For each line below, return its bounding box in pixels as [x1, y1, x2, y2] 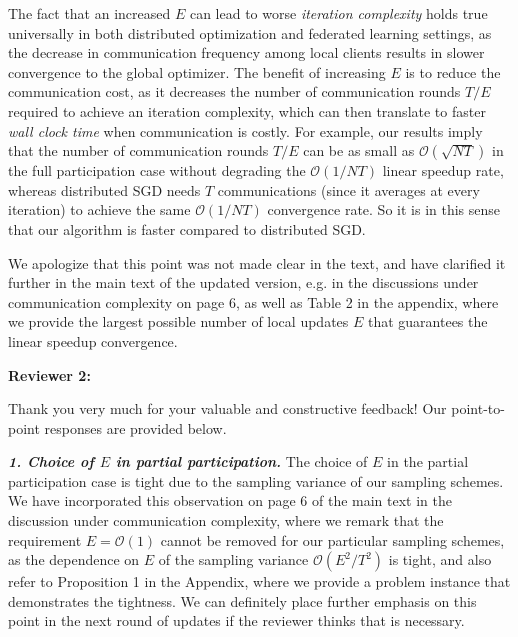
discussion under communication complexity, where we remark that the [8, 510, 444, 531]
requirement [8, 529, 82, 550]
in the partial [387, 451, 469, 472]
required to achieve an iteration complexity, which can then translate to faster [8, 100, 486, 121]
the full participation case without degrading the [8, 160, 306, 181]
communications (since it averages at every [217, 179, 480, 200]
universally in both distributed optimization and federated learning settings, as [8, 22, 492, 43]
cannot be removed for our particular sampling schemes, [160, 529, 505, 550]
